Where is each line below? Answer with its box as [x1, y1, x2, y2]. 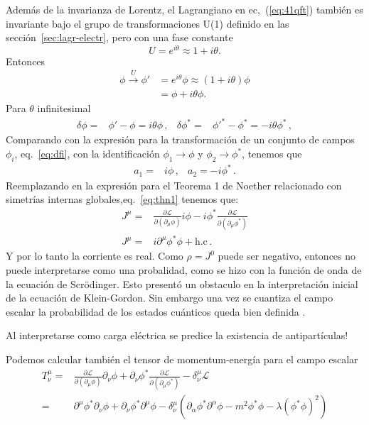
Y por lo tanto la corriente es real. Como [6, 248, 183, 263]
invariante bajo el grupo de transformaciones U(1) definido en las [6, 16, 289, 31]
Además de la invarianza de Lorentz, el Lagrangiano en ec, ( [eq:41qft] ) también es [6, 2, 363, 16]
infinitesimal [37, 101, 91, 116]
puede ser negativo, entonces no [218, 248, 356, 263]
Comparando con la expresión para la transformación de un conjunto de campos [6, 132, 355, 147]
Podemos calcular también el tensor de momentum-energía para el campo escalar [6, 351, 358, 366]
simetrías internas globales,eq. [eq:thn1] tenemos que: [6, 192, 239, 206]
